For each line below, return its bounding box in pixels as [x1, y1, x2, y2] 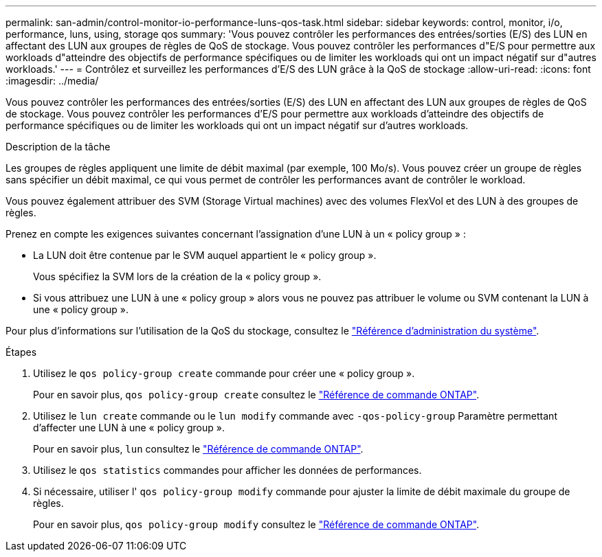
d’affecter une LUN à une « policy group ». [33, 422, 225, 433]
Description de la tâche [5, 141, 111, 152]
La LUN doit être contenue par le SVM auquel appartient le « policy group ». [33, 249, 377, 261]
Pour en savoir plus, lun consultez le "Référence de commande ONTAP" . [33, 443, 364, 455]
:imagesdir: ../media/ [5, 75, 99, 87]
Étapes [5, 346, 37, 358]
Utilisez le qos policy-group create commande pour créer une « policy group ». [33, 367, 415, 379]
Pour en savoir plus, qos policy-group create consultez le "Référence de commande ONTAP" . [33, 389, 480, 400]
